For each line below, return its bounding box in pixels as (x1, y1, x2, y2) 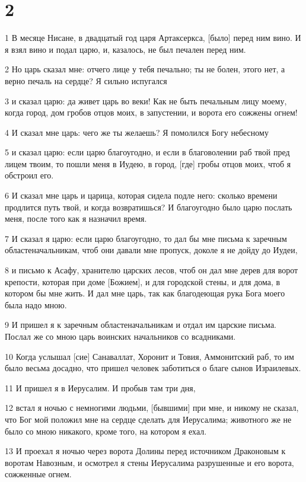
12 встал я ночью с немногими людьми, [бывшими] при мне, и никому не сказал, (5, 401, 299, 414)
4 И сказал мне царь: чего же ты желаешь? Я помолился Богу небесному (5, 126, 269, 138)
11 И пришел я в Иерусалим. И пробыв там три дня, (5, 381, 196, 394)
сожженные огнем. (5, 468, 72, 480)
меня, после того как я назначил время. (5, 212, 147, 225)
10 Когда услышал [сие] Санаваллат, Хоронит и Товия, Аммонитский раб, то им (5, 350, 294, 362)
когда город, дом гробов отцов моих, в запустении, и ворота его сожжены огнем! (5, 106, 298, 119)
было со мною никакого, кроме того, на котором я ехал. (5, 424, 207, 437)
